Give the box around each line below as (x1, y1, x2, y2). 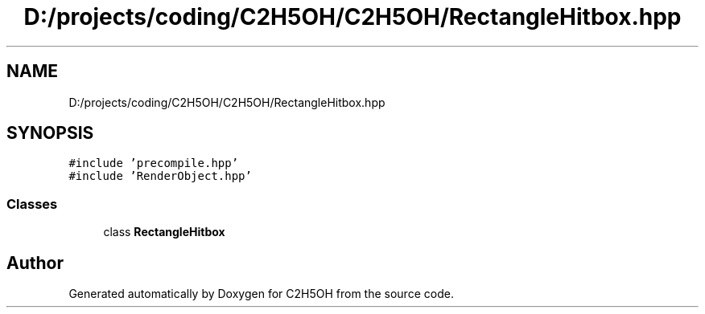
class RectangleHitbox (103, 225, 225, 239)
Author (6, 252, 64, 273)
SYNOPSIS (6, 123, 94, 144)
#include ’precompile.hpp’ (68, 157, 239, 170)
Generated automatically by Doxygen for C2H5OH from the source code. (68, 287, 454, 301)
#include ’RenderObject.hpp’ (68, 169, 252, 183)
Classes (6, 195, 58, 212)
